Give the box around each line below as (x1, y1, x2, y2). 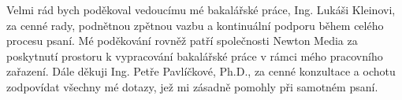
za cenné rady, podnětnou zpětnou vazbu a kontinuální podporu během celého (6, 17, 384, 33)
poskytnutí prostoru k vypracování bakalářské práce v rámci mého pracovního (6, 47, 383, 64)
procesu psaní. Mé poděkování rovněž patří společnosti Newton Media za (6, 32, 358, 49)
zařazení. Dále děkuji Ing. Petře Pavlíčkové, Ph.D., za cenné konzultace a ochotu (6, 63, 396, 80)
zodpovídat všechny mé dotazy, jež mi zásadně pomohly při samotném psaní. (6, 78, 378, 94)
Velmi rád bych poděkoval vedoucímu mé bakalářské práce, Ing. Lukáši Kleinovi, (6, 2, 396, 17)
